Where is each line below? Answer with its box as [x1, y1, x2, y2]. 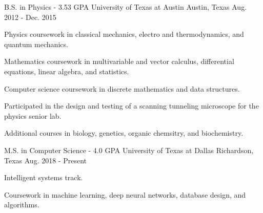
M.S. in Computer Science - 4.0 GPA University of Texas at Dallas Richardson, [4, 144, 254, 155]
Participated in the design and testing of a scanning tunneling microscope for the [4, 100, 259, 111]
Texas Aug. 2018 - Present [4, 155, 87, 165]
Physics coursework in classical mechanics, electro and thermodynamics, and [4, 29, 244, 39]
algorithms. [4, 199, 39, 210]
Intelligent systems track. [4, 172, 83, 183]
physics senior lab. [4, 110, 62, 121]
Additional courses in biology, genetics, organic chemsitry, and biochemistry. [4, 127, 244, 138]
